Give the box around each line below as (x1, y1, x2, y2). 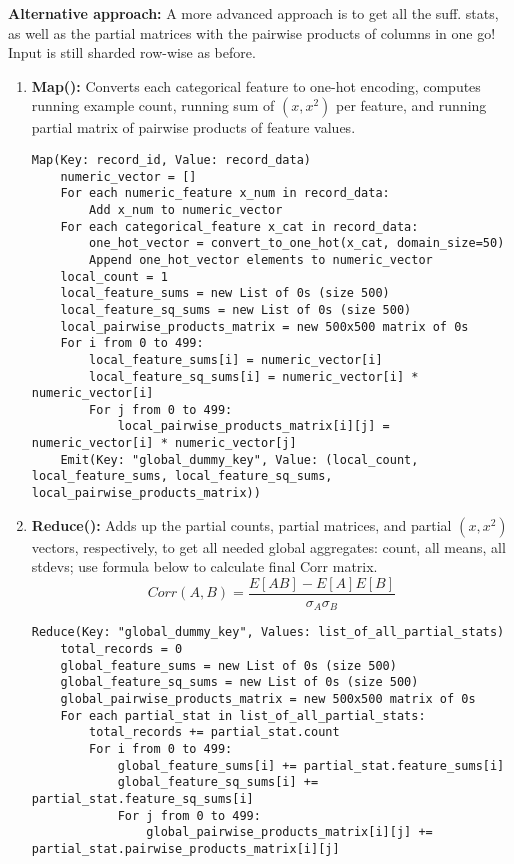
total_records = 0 (60, 642, 183, 657)
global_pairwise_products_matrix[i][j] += (146, 825, 433, 840)
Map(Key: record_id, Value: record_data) (31, 152, 311, 167)
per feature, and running (336, 95, 487, 116)
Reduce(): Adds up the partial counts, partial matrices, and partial (31, 514, 452, 535)
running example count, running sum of (31, 95, 275, 116)
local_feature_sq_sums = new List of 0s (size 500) (60, 302, 412, 317)
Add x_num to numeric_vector (89, 202, 283, 217)
